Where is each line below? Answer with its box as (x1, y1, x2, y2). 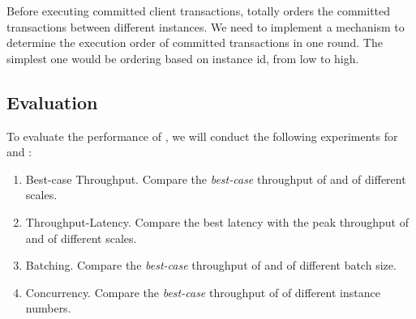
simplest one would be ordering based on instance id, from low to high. (6, 49, 359, 66)
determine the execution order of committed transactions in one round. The (6, 34, 383, 51)
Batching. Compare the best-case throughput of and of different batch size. (25, 257, 397, 274)
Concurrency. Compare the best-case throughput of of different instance (25, 283, 380, 300)
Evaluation (6, 89, 98, 114)
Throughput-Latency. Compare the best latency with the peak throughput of (25, 213, 409, 230)
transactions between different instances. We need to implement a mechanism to (6, 18, 405, 35)
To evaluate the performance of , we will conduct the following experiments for (6, 127, 398, 144)
